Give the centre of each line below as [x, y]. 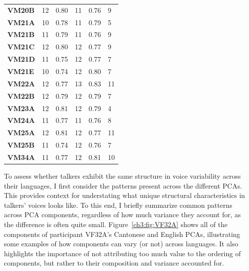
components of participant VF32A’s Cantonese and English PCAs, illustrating [122, 234]
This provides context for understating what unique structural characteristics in [124, 195]
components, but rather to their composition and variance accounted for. [114, 263]
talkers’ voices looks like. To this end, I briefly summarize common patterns [118, 205]
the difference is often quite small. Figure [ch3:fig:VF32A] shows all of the [116, 224]
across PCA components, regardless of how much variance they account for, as [123, 214]
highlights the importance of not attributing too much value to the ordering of [123, 253]
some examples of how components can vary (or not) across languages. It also [121, 244]
